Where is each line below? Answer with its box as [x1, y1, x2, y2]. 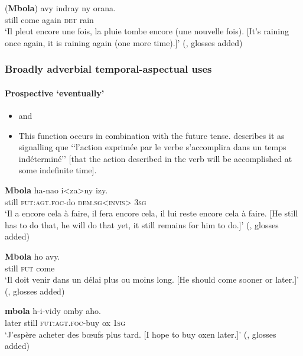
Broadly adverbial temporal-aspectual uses [5, 62, 212, 76]
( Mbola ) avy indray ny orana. [5, 2, 116, 14]
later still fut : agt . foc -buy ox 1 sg [5, 316, 125, 328]
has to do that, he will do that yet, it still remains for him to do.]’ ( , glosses [5, 218, 279, 231]
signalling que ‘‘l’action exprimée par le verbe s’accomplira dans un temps [18, 141, 286, 153]
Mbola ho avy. [5, 250, 60, 262]
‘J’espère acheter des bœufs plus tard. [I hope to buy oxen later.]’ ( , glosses [5, 328, 276, 340]
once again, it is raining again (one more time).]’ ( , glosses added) [5, 36, 243, 48]
